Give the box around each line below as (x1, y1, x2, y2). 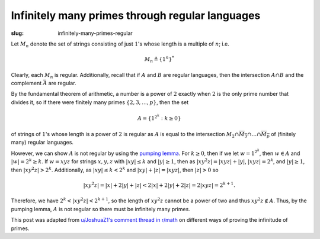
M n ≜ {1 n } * (144, 55, 174, 64)
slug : (11, 30, 24, 37)
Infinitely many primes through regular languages (11, 9, 261, 22)
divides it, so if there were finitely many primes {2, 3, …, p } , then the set (11, 98, 189, 106)
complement (11, 80, 42, 87)
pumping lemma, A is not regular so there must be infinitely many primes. (11, 205, 191, 212)
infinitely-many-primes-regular (57, 30, 133, 37)
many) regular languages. (11, 139, 74, 146)
